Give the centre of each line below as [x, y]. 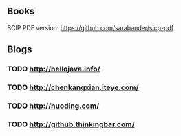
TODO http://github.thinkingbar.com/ [71, 124]
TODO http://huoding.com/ [53, 106]
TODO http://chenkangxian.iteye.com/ [73, 87]
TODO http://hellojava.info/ [54, 69]
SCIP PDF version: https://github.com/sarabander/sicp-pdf [90, 27]
